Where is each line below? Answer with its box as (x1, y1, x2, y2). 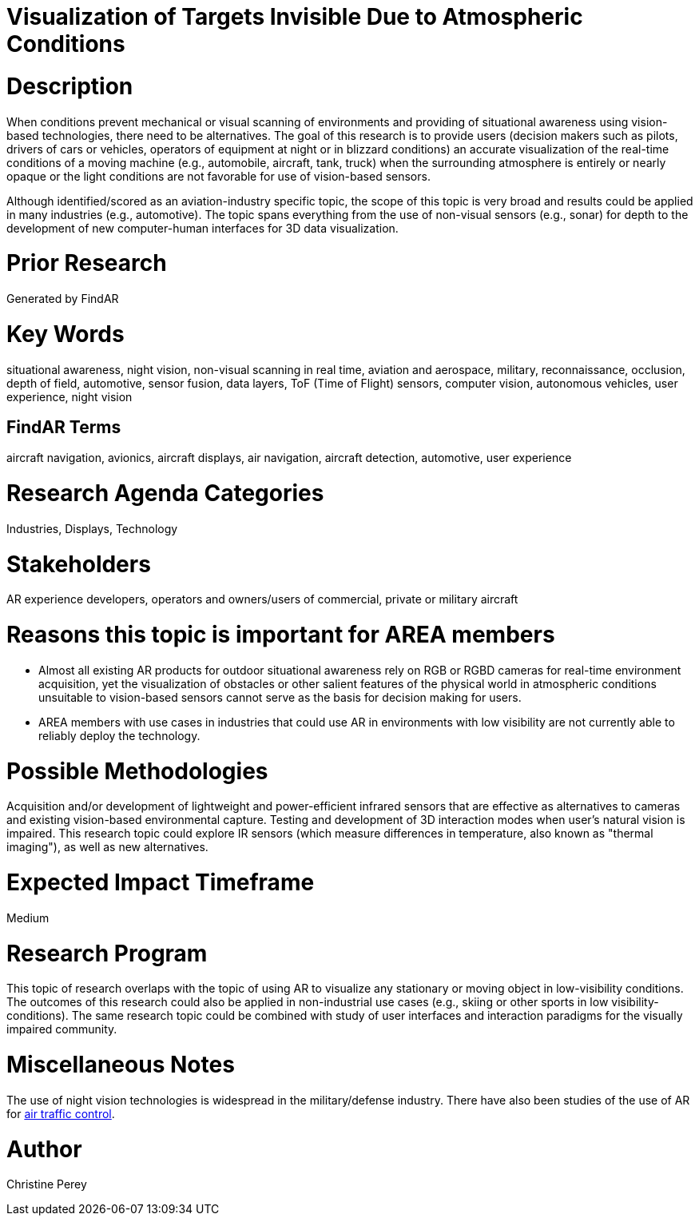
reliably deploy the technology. (38, 728, 201, 742)
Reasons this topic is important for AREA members (6, 621, 555, 649)
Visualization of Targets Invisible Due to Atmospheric (6, 3, 583, 30)
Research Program (6, 939, 208, 967)
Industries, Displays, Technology (6, 521, 178, 535)
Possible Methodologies (6, 757, 268, 785)
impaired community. (6, 1022, 117, 1037)
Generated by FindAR (6, 292, 119, 305)
